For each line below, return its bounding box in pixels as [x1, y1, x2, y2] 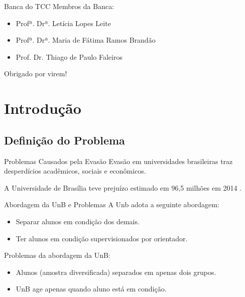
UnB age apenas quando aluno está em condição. [16, 283, 167, 294]
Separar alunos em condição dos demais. [16, 216, 140, 226]
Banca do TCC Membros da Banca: [4, 1, 114, 11]
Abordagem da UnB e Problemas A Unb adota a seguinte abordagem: [4, 199, 219, 210]
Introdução [4, 98, 81, 118]
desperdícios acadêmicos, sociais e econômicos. [4, 166, 146, 176]
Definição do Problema [4, 132, 125, 147]
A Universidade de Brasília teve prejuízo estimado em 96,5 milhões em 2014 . [4, 182, 242, 193]
